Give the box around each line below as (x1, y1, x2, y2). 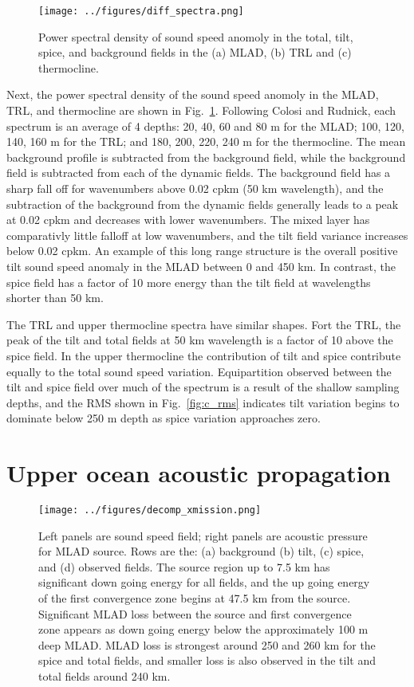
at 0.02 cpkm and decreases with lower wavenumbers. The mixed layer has (6, 211, 370, 228)
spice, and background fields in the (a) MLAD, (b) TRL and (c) (38, 44, 352, 61)
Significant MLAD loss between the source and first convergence (38, 605, 352, 622)
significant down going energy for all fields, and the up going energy (38, 574, 370, 591)
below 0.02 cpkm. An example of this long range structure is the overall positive (6, 242, 398, 259)
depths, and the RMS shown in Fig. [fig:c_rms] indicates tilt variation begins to (6, 394, 400, 410)
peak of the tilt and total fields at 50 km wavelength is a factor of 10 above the (6, 332, 393, 348)
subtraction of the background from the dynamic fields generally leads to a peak (6, 195, 399, 212)
